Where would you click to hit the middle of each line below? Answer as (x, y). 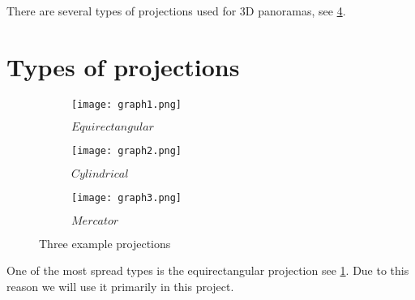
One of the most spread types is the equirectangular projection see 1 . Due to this (208, 270)
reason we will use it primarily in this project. (120, 286)
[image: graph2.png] (127, 151)
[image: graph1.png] (127, 104)
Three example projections (105, 243)
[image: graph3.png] (127, 198)
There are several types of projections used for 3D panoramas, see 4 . (176, 11)
